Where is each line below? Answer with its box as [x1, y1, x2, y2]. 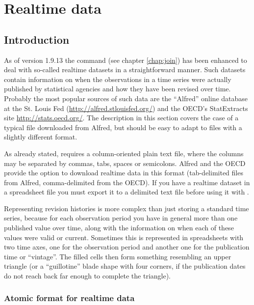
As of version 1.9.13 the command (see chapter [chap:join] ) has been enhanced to [4, 55, 247, 65]
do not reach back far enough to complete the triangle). [4, 271, 171, 281]
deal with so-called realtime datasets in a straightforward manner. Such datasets [4, 64, 246, 75]
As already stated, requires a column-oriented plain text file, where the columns [4, 148, 244, 158]
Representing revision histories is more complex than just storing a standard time [4, 203, 249, 213]
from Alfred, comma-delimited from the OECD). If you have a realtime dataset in [4, 177, 250, 187]
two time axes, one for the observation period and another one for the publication [4, 242, 250, 252]
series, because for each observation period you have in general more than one [4, 213, 238, 223]
